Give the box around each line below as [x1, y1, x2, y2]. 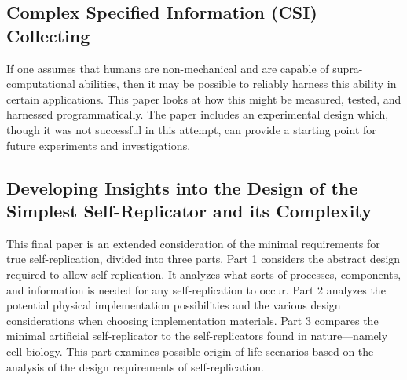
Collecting [6, 23, 90, 47]
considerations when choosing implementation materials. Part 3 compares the [6, 312, 379, 328]
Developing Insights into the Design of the [6, 175, 358, 199]
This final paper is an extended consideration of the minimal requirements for [6, 235, 380, 251]
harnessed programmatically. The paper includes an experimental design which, [6, 106, 389, 122]
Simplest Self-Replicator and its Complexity [6, 198, 372, 222]
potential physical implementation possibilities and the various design [6, 297, 341, 313]
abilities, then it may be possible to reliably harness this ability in [79, 75, 397, 92]
